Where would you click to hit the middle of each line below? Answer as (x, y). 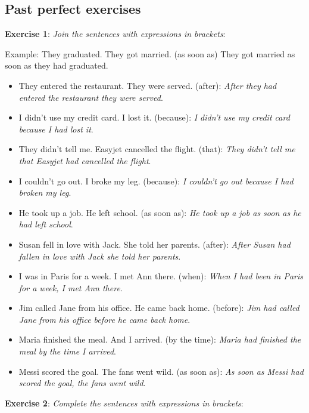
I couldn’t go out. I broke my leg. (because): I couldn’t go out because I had (156, 181)
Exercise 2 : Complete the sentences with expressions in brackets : (124, 403)
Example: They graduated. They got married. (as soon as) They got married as (150, 53)
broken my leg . (45, 192)
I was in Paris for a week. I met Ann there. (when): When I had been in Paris (161, 276)
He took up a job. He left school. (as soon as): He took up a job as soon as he (160, 212)
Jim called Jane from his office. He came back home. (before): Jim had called (159, 308)
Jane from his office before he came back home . (104, 319)
